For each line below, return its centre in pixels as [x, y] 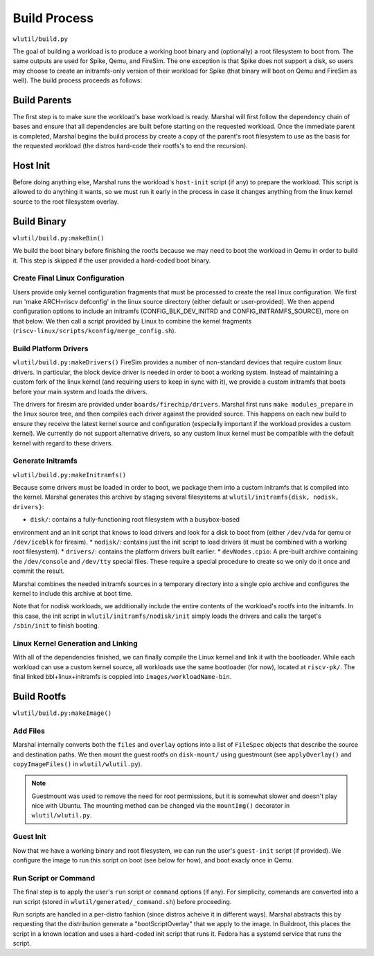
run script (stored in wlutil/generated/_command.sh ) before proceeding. [122, 901]
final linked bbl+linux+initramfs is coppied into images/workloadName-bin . [122, 677]
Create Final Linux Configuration [69, 278]
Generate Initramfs [45, 461]
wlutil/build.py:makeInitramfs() [70, 475]
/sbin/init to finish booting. [56, 626]
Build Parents [42, 100]
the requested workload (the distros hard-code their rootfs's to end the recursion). [131, 146]
